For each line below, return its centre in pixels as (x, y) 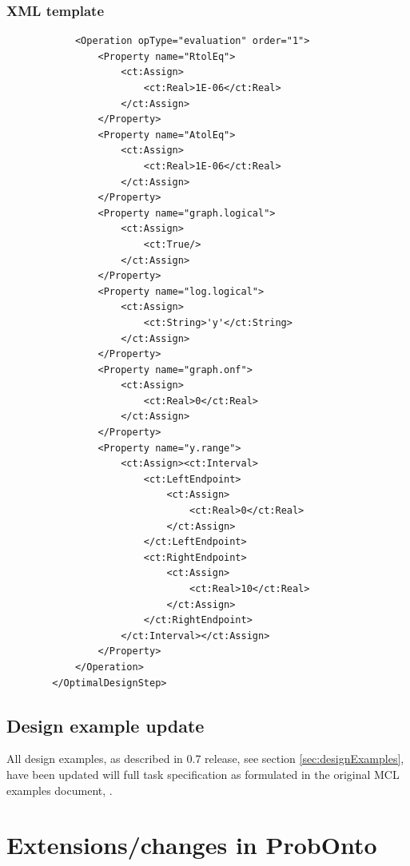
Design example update (105, 725)
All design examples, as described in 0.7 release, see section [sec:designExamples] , (205, 759)
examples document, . (60, 790)
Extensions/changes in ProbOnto (192, 845)
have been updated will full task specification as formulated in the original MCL (203, 774)
